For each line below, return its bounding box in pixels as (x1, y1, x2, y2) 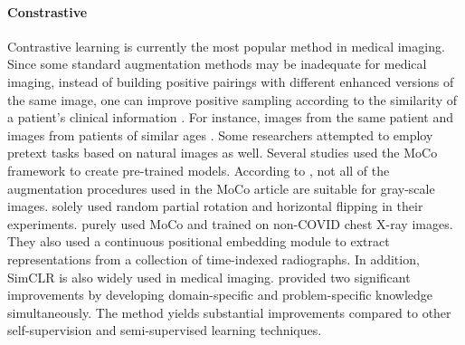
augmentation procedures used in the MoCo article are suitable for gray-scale (7, 178, 435, 197)
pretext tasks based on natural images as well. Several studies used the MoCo (7, 143, 438, 162)
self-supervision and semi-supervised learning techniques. (7, 321, 322, 340)
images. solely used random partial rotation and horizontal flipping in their (7, 196, 423, 216)
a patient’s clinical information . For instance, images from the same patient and (7, 108, 453, 127)
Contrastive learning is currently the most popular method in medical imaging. (7, 36, 445, 55)
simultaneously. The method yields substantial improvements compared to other (7, 302, 451, 321)
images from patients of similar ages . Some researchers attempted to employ (7, 125, 433, 144)
